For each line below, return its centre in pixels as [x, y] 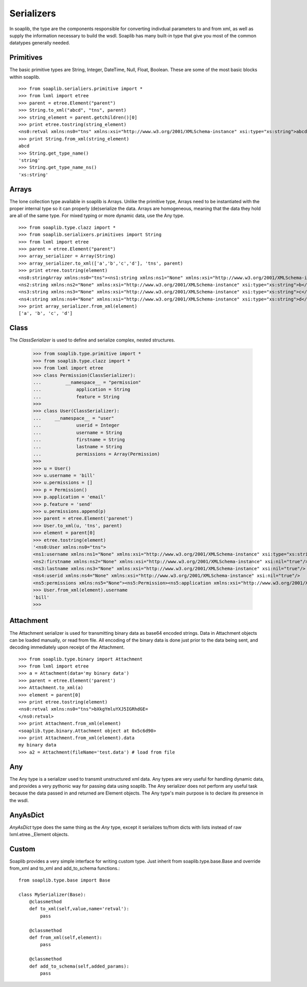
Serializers [33, 13]
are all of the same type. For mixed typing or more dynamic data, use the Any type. [97, 216]
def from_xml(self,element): [65, 937]
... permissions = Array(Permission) [96, 454]
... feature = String [76, 396]
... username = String [78, 432]
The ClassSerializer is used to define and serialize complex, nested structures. [92, 340]
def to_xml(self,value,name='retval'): [79, 909]
